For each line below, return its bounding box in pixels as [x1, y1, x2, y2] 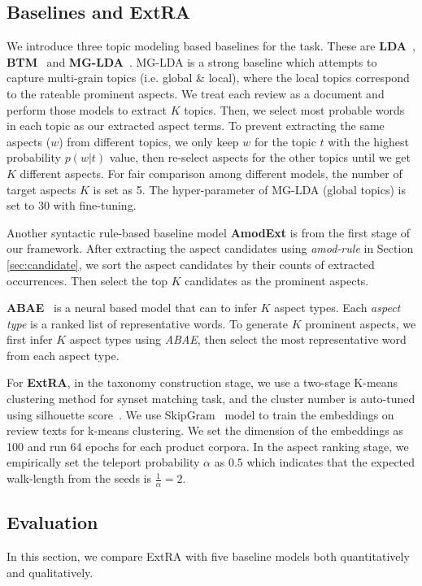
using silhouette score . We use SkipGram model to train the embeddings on [7, 406, 394, 423]
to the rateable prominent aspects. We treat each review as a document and [7, 85, 385, 102]
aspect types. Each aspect [274, 299, 401, 316]
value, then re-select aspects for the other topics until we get [109, 149, 411, 166]
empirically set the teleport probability [7, 454, 200, 471]
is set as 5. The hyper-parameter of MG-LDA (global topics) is [93, 180, 406, 198]
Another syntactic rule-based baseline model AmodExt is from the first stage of [7, 224, 410, 241]
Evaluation [7, 510, 98, 535]
